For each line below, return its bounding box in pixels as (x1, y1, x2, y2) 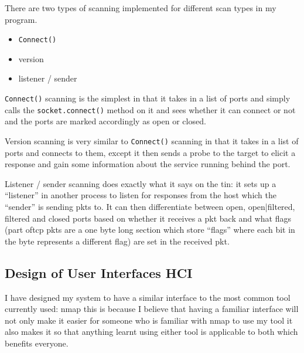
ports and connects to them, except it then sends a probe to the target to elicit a (5, 146, 296, 158)
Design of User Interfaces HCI (5, 263, 193, 281)
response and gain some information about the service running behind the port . (5, 158, 291, 170)
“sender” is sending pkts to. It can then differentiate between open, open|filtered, (5, 200, 295, 212)
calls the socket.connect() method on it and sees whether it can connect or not (5, 103, 296, 116)
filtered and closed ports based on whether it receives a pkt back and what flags (5, 212, 291, 224)
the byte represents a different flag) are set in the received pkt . (5, 235, 230, 247)
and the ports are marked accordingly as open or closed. (5, 115, 206, 127)
